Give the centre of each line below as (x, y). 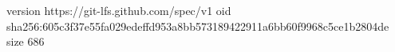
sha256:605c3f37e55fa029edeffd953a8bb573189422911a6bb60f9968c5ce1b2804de (198, 26)
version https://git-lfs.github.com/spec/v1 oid (119, 10)
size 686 (26, 41)
